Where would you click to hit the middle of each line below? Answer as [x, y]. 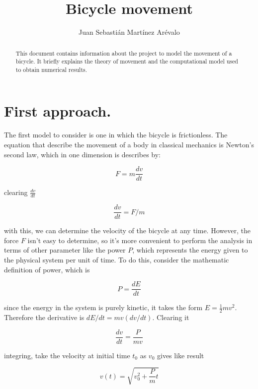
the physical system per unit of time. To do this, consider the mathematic [117, 259]
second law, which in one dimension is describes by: [83, 154]
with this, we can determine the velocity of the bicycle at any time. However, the [127, 230]
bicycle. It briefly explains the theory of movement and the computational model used [127, 61]
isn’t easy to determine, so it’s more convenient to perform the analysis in [140, 240]
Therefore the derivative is [44, 317]
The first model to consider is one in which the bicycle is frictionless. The [116, 135]
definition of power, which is [47, 269]
